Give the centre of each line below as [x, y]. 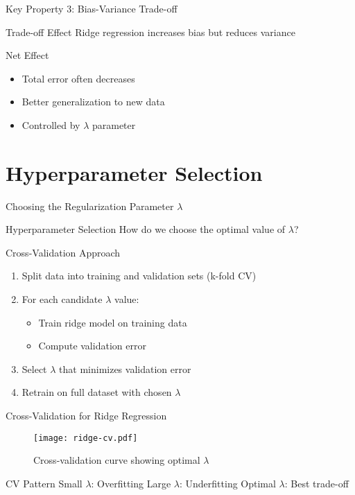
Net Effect [27, 55]
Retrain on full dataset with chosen [97, 392]
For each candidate [62, 299]
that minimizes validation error [125, 368]
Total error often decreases [78, 78]
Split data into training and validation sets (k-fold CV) [139, 276]
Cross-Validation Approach [63, 252]
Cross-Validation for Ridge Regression [86, 416]
